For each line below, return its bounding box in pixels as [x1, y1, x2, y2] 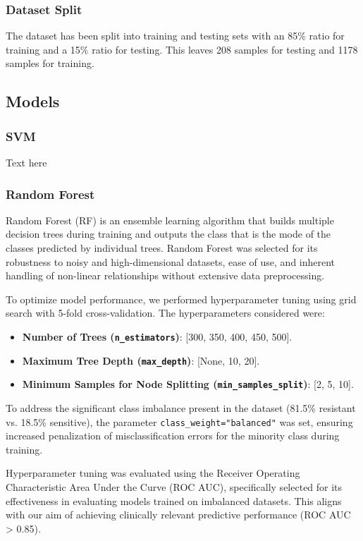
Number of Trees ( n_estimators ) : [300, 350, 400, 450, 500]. [22, 329, 293, 344]
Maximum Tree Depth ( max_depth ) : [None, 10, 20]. [22, 353, 260, 367]
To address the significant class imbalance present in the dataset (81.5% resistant [6, 400, 356, 415]
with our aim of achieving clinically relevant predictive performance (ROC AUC [6, 507, 351, 522]
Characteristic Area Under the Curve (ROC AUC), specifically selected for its [6, 479, 343, 494]
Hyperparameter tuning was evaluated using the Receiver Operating [6, 466, 300, 480]
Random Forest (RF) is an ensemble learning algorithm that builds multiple [6, 212, 334, 227]
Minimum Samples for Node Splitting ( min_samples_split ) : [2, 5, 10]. [22, 377, 354, 391]
